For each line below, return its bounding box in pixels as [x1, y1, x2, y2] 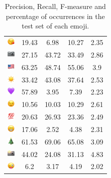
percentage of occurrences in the [6, 10, 105, 21]
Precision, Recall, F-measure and [5, 1, 106, 11]
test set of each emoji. [22, 20, 89, 31]
